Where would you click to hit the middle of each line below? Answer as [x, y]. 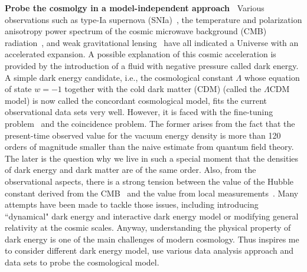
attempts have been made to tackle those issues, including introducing [132, 204]
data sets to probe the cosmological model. [82, 262]
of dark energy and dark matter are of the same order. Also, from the [130, 170]
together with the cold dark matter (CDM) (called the [163, 89]
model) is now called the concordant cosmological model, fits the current [136, 100]
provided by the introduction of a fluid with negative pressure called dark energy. [152, 65]
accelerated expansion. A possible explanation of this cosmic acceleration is [141, 54]
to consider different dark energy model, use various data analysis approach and [149, 250]
